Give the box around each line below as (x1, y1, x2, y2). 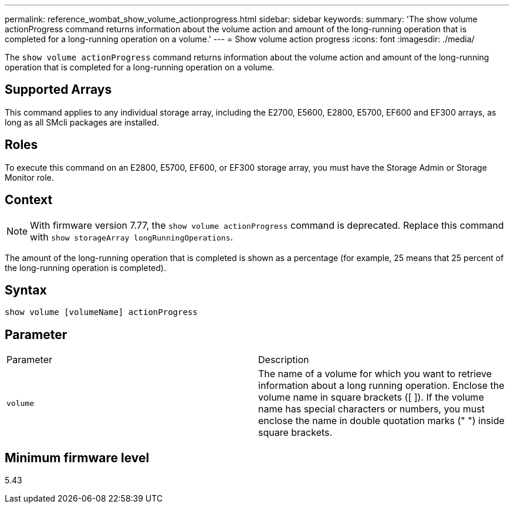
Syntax (5, 282, 47, 297)
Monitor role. (5, 172, 54, 182)
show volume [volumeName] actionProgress (5, 307, 198, 317)
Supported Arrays (5, 82, 112, 97)
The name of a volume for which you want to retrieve (258, 368, 492, 380)
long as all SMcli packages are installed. (5, 117, 159, 127)
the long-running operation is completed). (5, 262, 166, 273)
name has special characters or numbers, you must (258, 403, 485, 415)
